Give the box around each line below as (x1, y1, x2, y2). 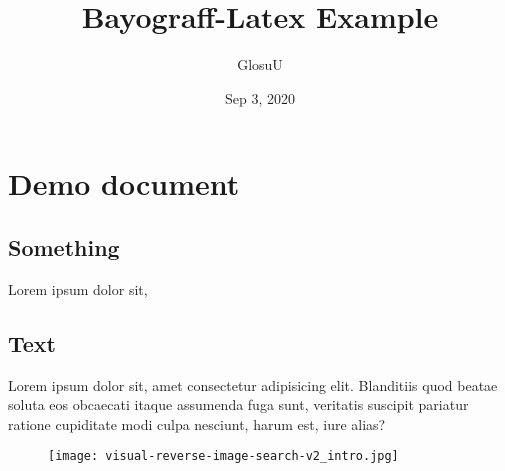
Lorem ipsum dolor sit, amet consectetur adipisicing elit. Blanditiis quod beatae (8, 374, 498, 395)
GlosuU (237, 54, 283, 75)
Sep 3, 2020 (225, 87, 295, 108)
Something (8, 231, 120, 262)
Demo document (8, 163, 240, 204)
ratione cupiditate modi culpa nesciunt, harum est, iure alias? (8, 413, 386, 434)
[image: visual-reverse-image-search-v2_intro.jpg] (48, 449, 399, 464)
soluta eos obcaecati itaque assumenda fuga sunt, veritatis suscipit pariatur (8, 394, 469, 415)
